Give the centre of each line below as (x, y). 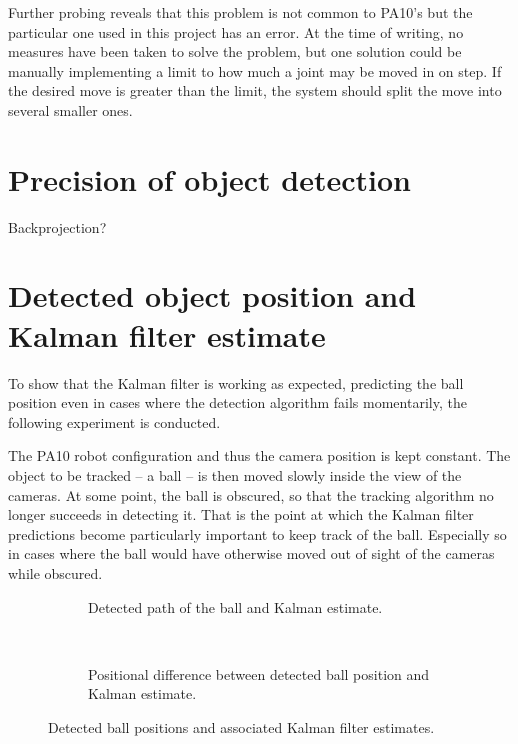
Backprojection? (57, 226)
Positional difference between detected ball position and (259, 673)
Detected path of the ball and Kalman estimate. (235, 606)
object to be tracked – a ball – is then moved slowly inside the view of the (235, 474)
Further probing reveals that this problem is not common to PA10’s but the (240, 12)
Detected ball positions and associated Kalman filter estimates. (241, 726)
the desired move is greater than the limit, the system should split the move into (255, 90)
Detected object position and (212, 295)
